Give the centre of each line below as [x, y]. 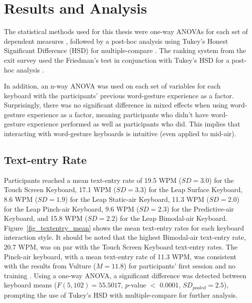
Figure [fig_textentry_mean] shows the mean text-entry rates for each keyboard [124, 227]
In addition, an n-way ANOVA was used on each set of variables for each [112, 86]
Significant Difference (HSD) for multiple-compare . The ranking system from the [125, 50]
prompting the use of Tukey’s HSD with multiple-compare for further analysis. [121, 294]
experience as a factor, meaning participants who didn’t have [118, 114]
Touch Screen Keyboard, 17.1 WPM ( [60, 189]
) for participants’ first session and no [179, 266]
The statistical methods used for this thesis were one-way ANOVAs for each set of [126, 31]
